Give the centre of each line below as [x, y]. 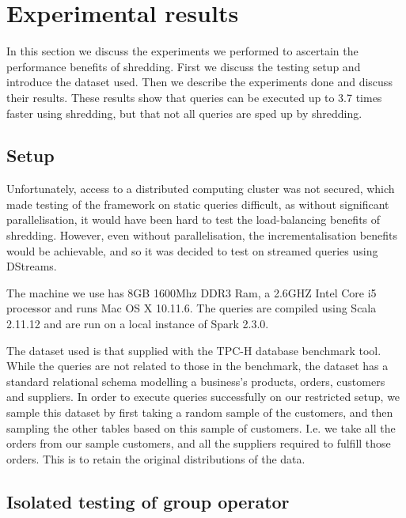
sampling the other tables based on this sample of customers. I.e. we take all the [201, 427]
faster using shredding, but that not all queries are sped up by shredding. [184, 113]
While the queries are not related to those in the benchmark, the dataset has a [197, 366]
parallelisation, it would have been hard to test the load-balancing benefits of [194, 219]
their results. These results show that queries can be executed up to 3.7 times [194, 97]
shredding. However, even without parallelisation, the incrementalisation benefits [202, 235]
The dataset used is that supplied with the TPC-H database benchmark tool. [194, 350]
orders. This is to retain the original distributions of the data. [156, 458]
